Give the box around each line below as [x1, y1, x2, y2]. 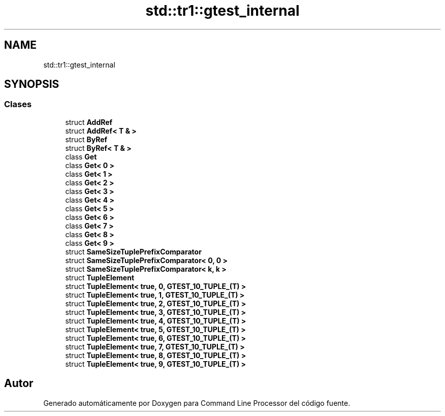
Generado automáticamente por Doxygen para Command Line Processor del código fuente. [43, 398, 351, 407]
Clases [4, 99, 32, 110]
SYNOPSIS [4, 78, 59, 91]
